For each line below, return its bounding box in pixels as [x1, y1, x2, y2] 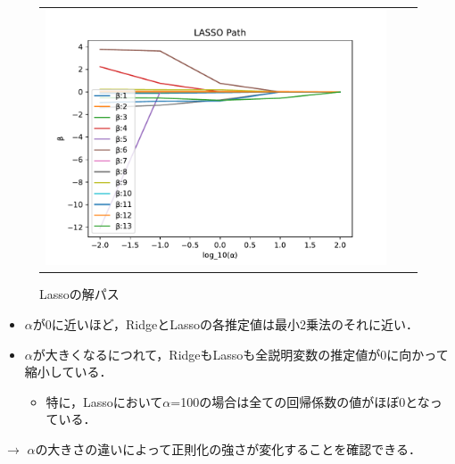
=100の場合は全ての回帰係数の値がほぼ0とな [170, 392, 430, 410]
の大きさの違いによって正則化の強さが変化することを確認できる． [35, 439, 421, 458]
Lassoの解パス [39, 285, 120, 303]
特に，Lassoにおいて [45, 392, 163, 410]
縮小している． [24, 362, 112, 381]
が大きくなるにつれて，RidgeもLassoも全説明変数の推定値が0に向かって [32, 344, 449, 363]
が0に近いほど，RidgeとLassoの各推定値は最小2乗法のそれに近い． [32, 314, 419, 333]
